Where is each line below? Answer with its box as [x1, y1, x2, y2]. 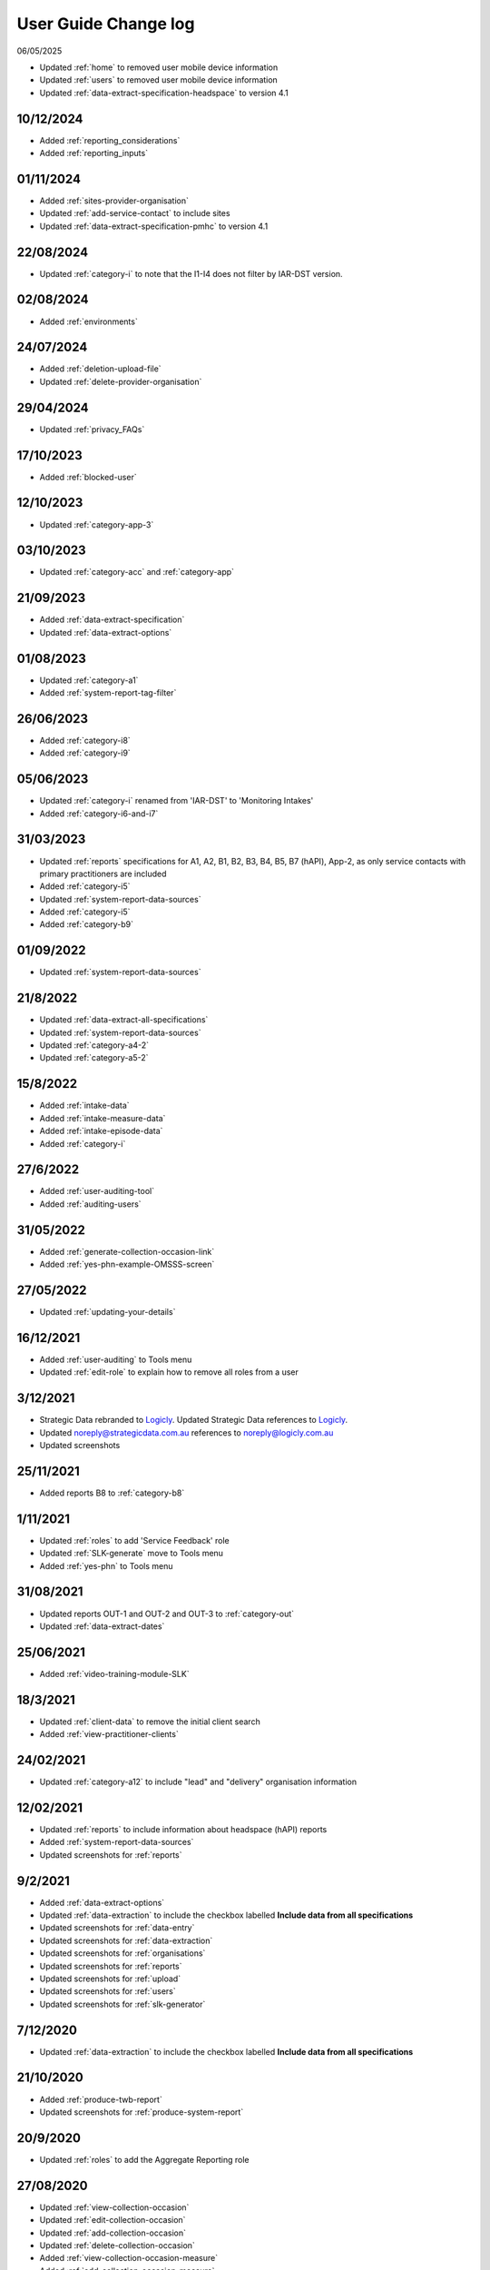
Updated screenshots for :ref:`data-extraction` [39, 1935, 213, 1946]
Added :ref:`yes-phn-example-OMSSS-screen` [39, 1258, 215, 1270]
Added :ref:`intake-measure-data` [39, 1112, 166, 1123]
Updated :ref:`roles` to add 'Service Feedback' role [39, 1535, 230, 1545]
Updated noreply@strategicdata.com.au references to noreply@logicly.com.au [39, 1426, 334, 1438]
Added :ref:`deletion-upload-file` [39, 363, 162, 374]
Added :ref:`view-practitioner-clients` [39, 1729, 179, 1740]
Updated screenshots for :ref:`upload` [39, 1973, 181, 1984]
